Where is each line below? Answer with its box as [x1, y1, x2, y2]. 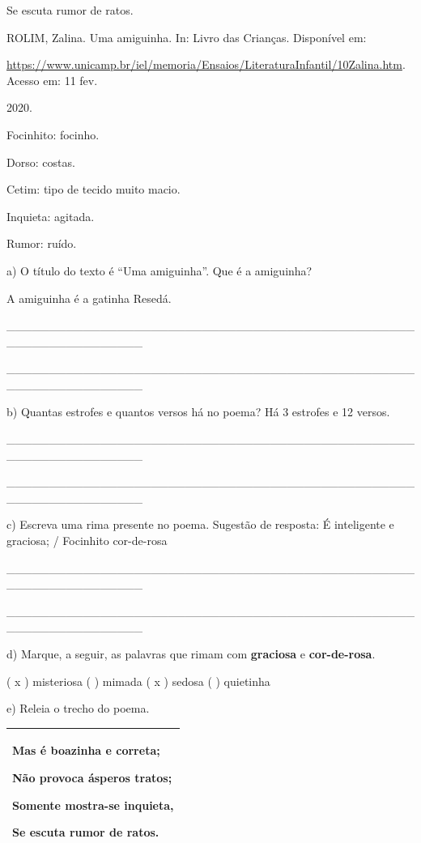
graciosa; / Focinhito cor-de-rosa [6, 532, 168, 549]
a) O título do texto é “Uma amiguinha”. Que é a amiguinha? [6, 262, 313, 279]
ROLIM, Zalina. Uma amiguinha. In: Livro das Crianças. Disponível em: [6, 28, 367, 45]
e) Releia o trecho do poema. [6, 700, 150, 717]
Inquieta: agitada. [6, 207, 95, 224]
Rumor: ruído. [6, 235, 77, 252]
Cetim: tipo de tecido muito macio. [6, 181, 181, 198]
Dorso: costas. [6, 153, 75, 170]
